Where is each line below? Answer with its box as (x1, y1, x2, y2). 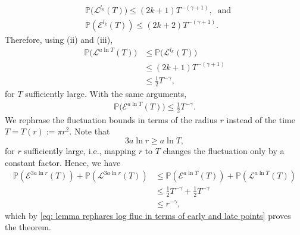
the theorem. (5, 221, 51, 233)
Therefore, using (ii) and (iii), (5, 33, 113, 45)
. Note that (69, 125, 110, 137)
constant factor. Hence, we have (5, 156, 121, 168)
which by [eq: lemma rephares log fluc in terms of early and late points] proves (5, 209, 291, 221)
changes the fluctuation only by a (162, 145, 285, 157)
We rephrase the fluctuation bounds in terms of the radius (5, 113, 217, 126)
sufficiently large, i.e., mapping (24, 145, 136, 157)
